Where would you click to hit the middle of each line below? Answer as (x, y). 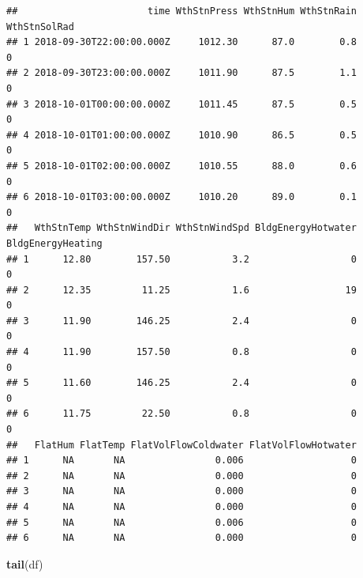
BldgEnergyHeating (54, 243)
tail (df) (25, 563)
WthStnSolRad (40, 26)
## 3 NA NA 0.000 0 (181, 491)
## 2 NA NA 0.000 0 (181, 476)
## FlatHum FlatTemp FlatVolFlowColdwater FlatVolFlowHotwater (181, 445)
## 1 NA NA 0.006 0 (181, 461)
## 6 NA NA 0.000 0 (181, 538)
